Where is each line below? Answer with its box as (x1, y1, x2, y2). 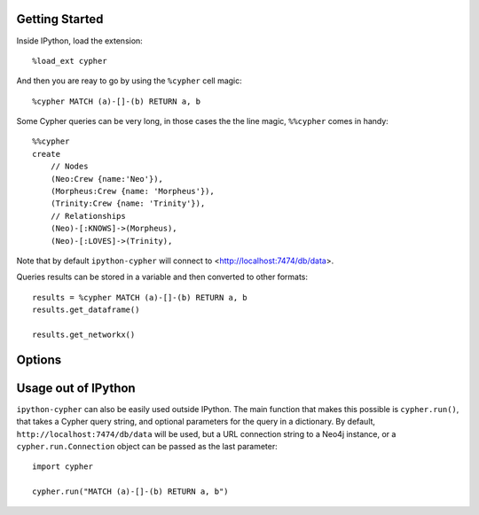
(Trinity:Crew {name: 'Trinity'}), (50, 199, 206, 208)
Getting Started (16, 12, 104, 27)
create (32, 149, 61, 159)
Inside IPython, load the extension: (16, 35, 144, 46)
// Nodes (50, 161, 89, 172)
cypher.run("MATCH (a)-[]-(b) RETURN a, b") (32, 487, 230, 496)
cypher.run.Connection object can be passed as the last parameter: (16, 441, 279, 452)
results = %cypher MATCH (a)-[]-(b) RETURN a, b (32, 293, 247, 302)
